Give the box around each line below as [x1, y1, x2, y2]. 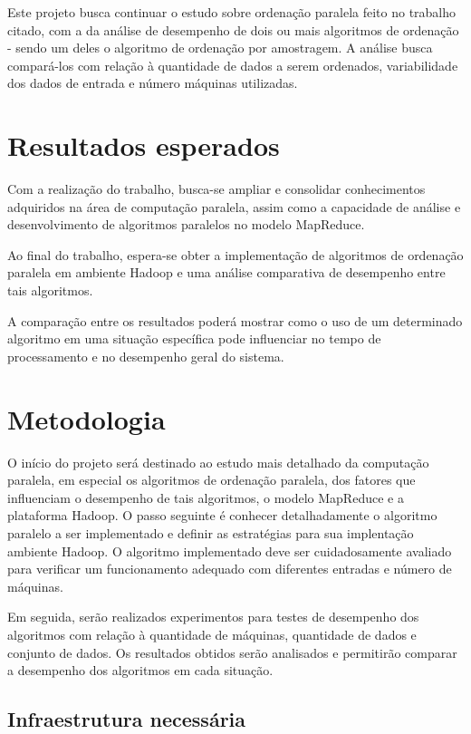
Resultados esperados [7, 127, 280, 164]
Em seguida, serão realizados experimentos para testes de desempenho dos [7, 607, 419, 626]
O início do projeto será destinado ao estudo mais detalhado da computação [7, 452, 429, 471]
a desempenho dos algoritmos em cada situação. [7, 661, 274, 680]
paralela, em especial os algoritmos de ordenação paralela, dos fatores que [7, 470, 416, 489]
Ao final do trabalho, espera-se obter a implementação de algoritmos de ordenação [7, 245, 464, 264]
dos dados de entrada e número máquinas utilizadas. [7, 73, 298, 92]
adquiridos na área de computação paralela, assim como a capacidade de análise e [7, 197, 461, 216]
